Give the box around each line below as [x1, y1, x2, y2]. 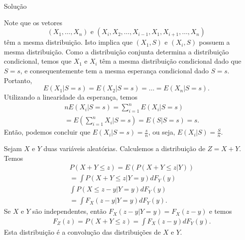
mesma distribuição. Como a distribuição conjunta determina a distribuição [4, 46, 229, 56]
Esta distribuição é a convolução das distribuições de [4, 226, 161, 237]
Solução [4, 1, 27, 11]
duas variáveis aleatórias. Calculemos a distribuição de [43, 143, 206, 153]
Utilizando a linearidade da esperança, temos [4, 92, 138, 102]
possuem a [199, 37, 230, 47]
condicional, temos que [4, 56, 71, 66]
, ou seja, [148, 127, 175, 137]
